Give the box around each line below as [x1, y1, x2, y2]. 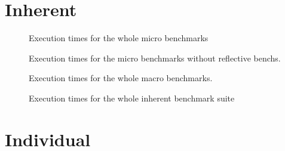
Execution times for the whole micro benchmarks [29, 32, 209, 44]
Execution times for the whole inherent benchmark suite [29, 91, 235, 104]
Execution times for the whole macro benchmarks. [29, 72, 213, 84]
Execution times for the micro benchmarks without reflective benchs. [29, 51, 281, 64]
